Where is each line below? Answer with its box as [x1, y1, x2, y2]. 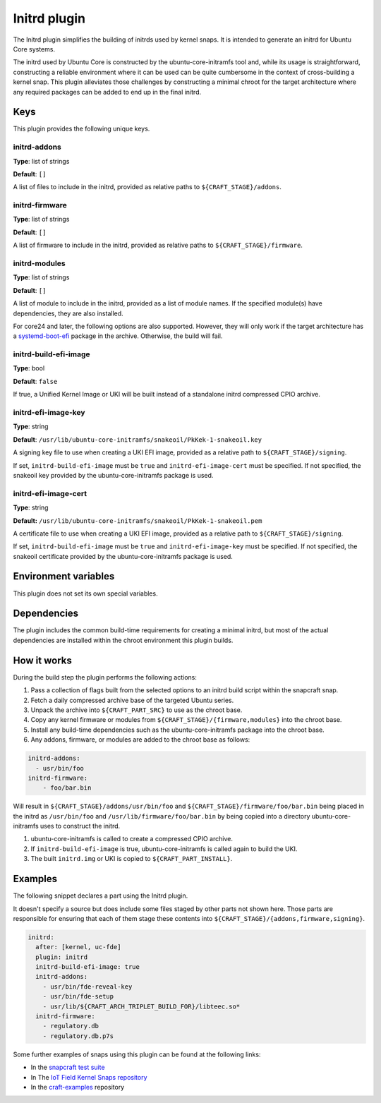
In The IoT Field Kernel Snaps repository [30, 1073, 147, 1081]
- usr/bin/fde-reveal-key [42, 982, 133, 991]
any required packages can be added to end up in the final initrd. [13, 88, 202, 96]
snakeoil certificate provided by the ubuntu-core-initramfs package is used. [13, 552, 233, 560]
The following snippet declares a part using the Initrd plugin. [13, 891, 188, 900]
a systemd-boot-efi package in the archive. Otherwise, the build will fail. [13, 332, 223, 340]
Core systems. [13, 44, 56, 53]
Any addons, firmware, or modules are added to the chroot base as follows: [30, 735, 250, 744]
